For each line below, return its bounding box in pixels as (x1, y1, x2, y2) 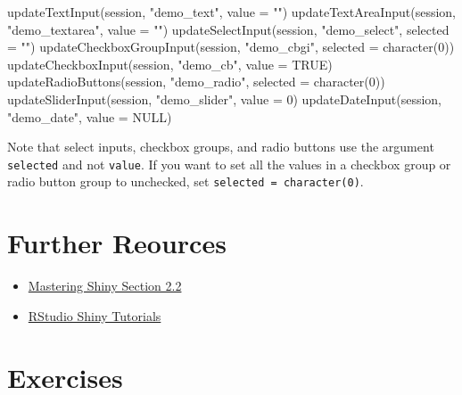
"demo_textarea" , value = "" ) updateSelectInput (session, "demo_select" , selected (7, 20, 450, 38)
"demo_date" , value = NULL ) (7, 107, 172, 126)
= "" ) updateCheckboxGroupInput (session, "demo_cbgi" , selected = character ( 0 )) (7, 37, 455, 56)
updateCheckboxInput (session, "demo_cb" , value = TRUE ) (7, 54, 333, 73)
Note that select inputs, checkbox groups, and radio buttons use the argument (7, 137, 434, 156)
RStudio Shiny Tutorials (28, 306, 161, 325)
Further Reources (7, 225, 227, 261)
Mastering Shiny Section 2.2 (28, 276, 182, 295)
